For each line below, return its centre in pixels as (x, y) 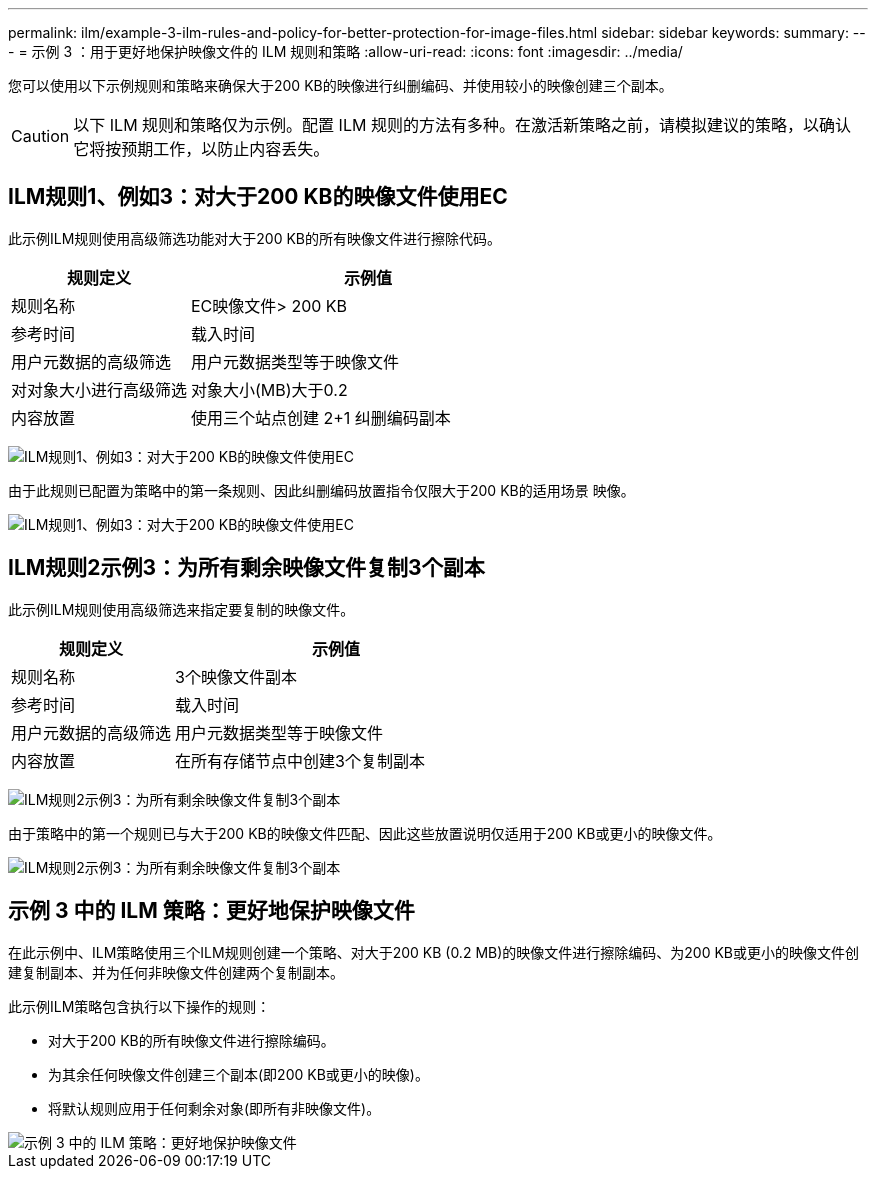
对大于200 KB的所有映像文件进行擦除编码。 (191, 1040)
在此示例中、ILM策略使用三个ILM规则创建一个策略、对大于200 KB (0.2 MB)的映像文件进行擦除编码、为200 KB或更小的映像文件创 (433, 952)
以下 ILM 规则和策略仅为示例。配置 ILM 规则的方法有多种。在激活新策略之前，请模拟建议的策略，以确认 (462, 125)
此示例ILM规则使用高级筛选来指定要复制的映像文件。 (181, 609)
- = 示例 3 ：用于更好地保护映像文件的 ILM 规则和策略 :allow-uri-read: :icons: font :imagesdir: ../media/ (345, 51)
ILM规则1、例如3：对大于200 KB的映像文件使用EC (258, 197)
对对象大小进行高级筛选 (99, 389)
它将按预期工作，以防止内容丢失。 (201, 149)
